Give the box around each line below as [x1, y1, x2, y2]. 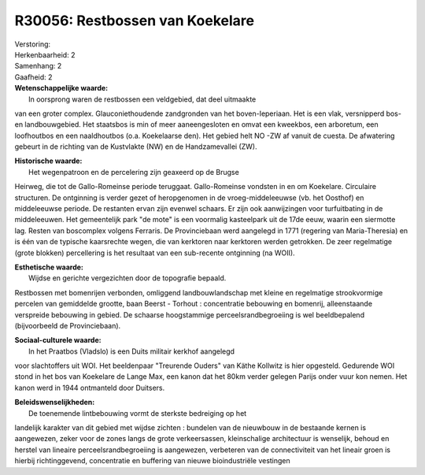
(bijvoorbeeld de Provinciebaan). [14, 321, 121, 330]
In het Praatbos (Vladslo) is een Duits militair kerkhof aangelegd [28, 347, 235, 356]
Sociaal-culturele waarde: [14, 336, 102, 345]
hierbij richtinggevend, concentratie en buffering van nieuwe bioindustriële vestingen [14, 456, 290, 466]
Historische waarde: [14, 156, 83, 165]
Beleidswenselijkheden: [14, 398, 95, 407]
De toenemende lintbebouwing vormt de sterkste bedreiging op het [28, 408, 247, 417]
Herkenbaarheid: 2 [14, 50, 76, 59]
